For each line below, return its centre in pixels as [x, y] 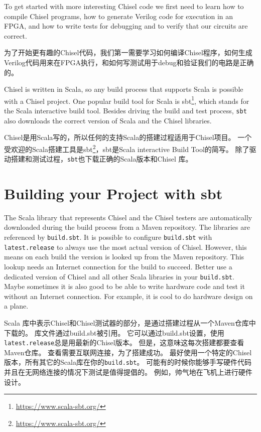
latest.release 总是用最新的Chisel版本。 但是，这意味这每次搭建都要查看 [124, 342]
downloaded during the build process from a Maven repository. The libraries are [127, 227]
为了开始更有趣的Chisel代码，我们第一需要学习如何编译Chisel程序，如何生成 [128, 52]
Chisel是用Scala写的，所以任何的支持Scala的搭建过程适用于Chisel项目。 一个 [128, 137]
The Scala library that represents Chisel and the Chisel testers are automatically [128, 217]
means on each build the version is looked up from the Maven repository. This [124, 257]
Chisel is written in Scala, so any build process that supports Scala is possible [124, 89]
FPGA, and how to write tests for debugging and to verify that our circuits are [126, 26]
